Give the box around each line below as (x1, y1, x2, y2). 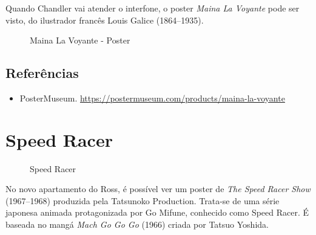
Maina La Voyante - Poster (30, 34, 130, 47)
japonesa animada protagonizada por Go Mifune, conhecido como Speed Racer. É (5, 206, 309, 219)
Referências (5, 63, 79, 82)
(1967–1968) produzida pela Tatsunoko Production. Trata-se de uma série (5, 194, 280, 207)
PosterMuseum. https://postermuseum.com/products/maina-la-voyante (19, 91, 285, 104)
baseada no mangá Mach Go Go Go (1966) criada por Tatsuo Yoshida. (5, 218, 269, 231)
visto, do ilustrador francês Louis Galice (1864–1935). (5, 13, 204, 26)
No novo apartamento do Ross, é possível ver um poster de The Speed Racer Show (5, 182, 311, 195)
